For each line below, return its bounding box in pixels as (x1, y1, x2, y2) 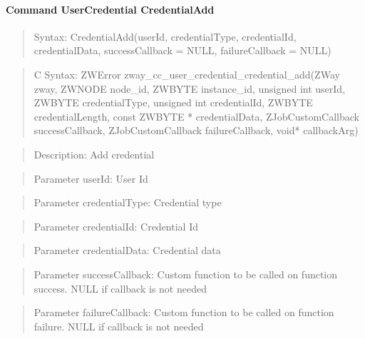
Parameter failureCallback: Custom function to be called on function (34, 305, 334, 320)
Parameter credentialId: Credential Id (34, 218, 198, 233)
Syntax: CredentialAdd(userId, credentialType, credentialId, (34, 29, 297, 44)
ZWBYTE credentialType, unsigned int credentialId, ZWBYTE (34, 95, 313, 110)
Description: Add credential (34, 146, 155, 161)
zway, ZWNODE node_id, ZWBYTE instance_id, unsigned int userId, (34, 81, 346, 96)
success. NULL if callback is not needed (34, 280, 207, 295)
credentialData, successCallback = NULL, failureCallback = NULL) (34, 43, 331, 58)
